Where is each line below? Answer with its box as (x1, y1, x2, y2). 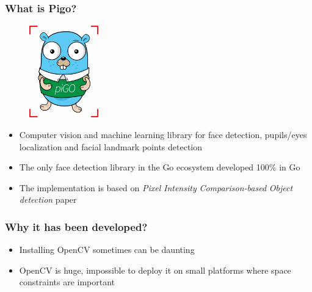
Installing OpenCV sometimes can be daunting (19, 243, 195, 256)
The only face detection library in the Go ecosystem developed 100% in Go (19, 161, 300, 173)
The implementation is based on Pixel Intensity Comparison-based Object (19, 181, 293, 194)
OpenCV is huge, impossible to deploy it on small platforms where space (19, 263, 291, 276)
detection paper (19, 193, 77, 206)
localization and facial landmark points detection (19, 140, 203, 153)
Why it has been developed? (5, 219, 148, 234)
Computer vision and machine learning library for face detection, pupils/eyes (19, 128, 307, 141)
